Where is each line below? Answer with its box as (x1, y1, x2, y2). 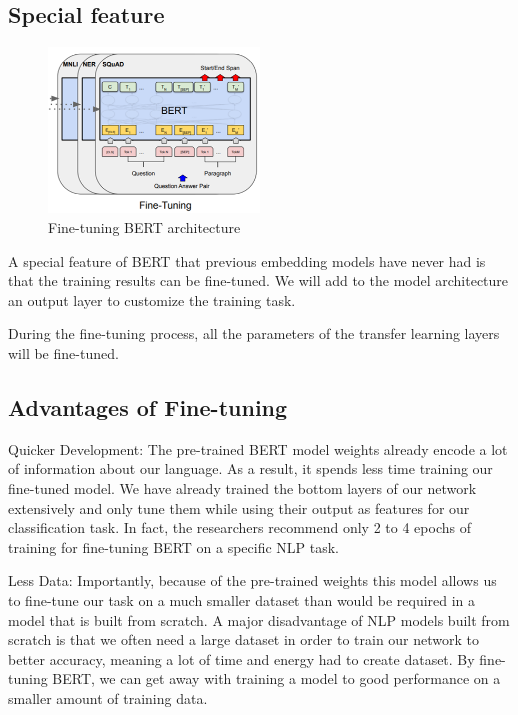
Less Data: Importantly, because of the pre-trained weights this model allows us (8, 570, 497, 591)
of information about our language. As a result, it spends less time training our (8, 458, 493, 479)
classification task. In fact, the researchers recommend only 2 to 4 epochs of (8, 517, 471, 538)
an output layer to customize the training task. (8, 289, 296, 310)
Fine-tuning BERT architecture (48, 217, 241, 238)
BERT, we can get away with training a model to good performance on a (52, 668, 501, 689)
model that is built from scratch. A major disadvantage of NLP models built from (8, 609, 510, 630)
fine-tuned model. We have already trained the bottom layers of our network (8, 477, 477, 498)
